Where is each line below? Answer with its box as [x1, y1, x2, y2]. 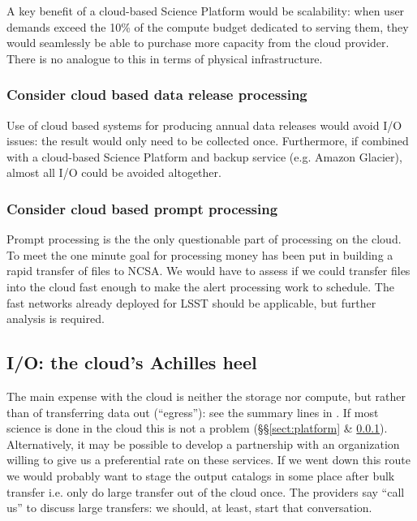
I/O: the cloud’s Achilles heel [6, 350, 257, 375]
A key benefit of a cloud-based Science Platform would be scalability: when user [6, 2, 405, 19]
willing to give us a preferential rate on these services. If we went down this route [6, 451, 411, 468]
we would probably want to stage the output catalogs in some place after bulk [6, 467, 395, 484]
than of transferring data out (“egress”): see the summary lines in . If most [6, 403, 379, 420]
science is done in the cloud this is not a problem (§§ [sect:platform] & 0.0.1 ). [6, 420, 388, 437]
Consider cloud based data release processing [6, 84, 307, 105]
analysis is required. [6, 310, 105, 327]
